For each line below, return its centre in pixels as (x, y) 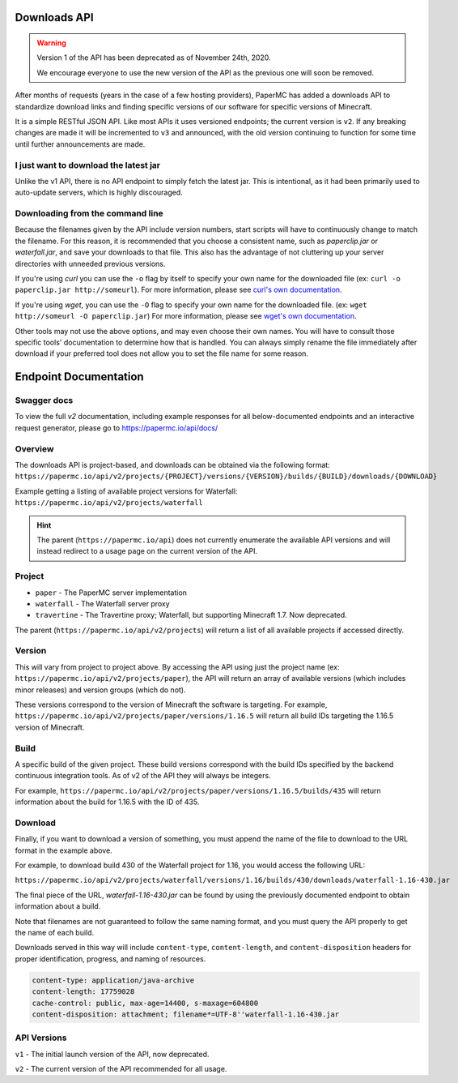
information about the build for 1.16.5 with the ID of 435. (107, 802)
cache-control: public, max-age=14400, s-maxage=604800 (145, 1003)
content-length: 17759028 (83, 992)
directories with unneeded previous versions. (90, 263)
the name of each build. (55, 932)
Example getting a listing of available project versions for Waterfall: (126, 491)
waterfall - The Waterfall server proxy (102, 603)
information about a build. (58, 906)
